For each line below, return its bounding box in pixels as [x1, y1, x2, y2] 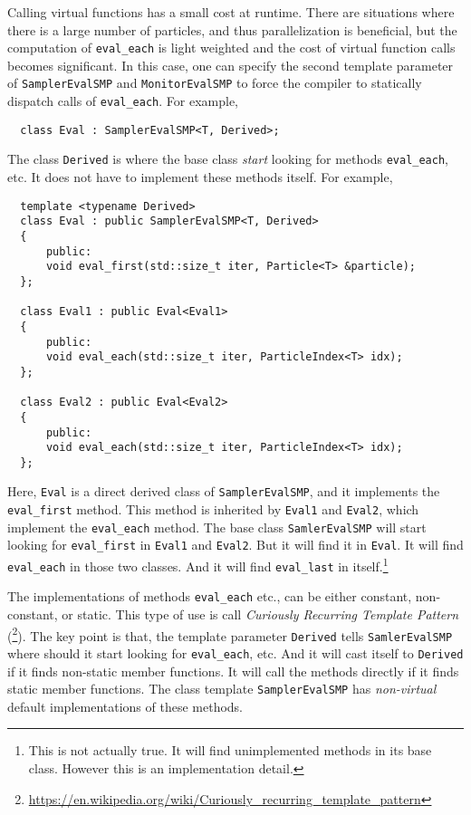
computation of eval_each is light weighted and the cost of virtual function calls [7, 38, 456, 57]
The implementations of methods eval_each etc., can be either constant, [7, 587, 412, 606]
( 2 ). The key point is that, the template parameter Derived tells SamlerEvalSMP [7, 623, 453, 645]
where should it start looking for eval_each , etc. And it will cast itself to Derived [7, 643, 464, 662]
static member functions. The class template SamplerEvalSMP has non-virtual [7, 679, 437, 698]
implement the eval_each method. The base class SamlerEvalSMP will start [7, 517, 427, 536]
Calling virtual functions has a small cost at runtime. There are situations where [7, 3, 455, 21]
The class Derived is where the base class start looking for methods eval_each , [7, 149, 449, 168]
